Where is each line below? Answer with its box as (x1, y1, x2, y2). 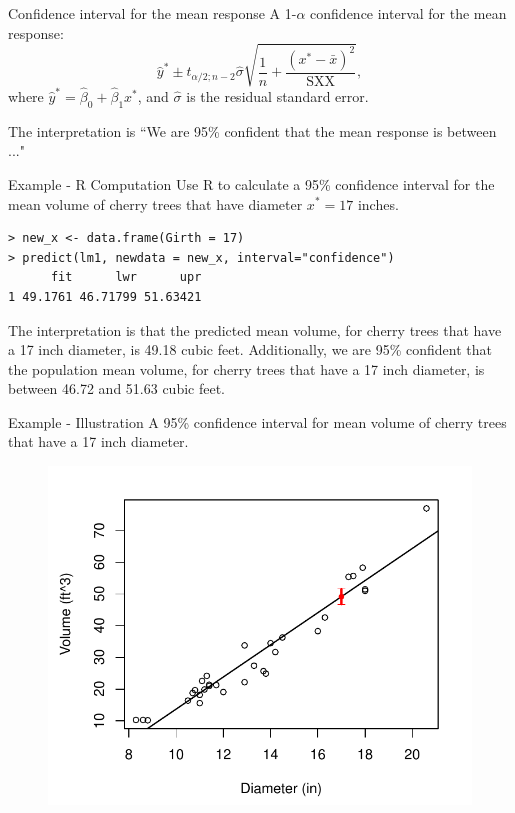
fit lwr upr (50, 270, 202, 285)
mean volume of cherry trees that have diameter (8, 193, 303, 214)
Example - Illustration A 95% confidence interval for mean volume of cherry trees (8, 411, 507, 432)
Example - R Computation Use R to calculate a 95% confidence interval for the (8, 173, 495, 194)
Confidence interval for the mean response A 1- (8, 3, 297, 23)
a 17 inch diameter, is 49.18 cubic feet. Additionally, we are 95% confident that (8, 339, 492, 360)
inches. (357, 193, 399, 214)
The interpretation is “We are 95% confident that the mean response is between (8, 120, 497, 141)
